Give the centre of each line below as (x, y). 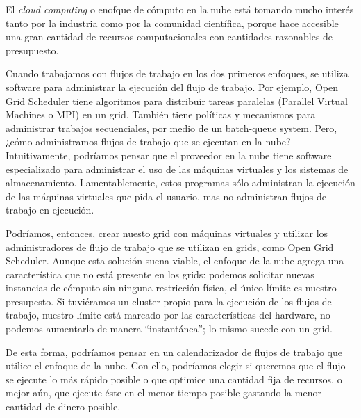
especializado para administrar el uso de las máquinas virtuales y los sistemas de (177, 169)
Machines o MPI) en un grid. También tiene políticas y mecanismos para (161, 114)
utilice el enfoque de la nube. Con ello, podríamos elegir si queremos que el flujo (176, 365)
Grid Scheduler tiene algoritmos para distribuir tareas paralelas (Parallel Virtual (177, 101)
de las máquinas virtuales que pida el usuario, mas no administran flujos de (166, 196)
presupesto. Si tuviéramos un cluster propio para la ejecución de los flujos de (169, 301)
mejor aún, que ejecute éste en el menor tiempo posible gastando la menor (163, 393)
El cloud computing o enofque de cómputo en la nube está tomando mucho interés (180, 9)
